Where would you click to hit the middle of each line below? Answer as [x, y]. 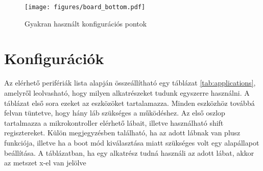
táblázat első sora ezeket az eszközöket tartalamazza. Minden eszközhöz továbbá [129, 103]
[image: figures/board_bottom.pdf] [85, 7]
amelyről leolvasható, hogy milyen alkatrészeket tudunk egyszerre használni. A [127, 92]
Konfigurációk [54, 58]
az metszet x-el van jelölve [45, 163]
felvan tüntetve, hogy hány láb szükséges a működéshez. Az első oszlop [115, 113]
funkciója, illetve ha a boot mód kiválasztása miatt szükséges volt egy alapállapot [132, 142]
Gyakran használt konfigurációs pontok [86, 23]
